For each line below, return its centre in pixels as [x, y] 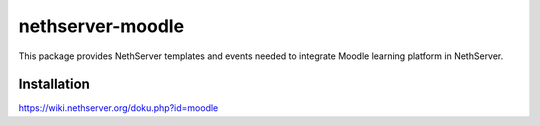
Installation [54, 84]
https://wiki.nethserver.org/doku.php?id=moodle [118, 108]
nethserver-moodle [101, 26]
